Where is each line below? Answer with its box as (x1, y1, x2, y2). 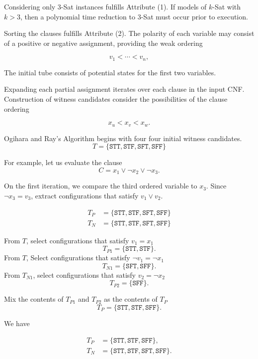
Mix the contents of (4, 294, 64, 304)
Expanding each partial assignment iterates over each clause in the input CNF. (4, 84, 245, 94)
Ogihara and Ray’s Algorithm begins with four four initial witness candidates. (4, 133, 242, 143)
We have (4, 318, 30, 328)
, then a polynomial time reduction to (20, 11, 136, 21)
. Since (206, 180, 227, 191)
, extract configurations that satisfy (31, 190, 139, 200)
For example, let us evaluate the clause (4, 157, 122, 168)
